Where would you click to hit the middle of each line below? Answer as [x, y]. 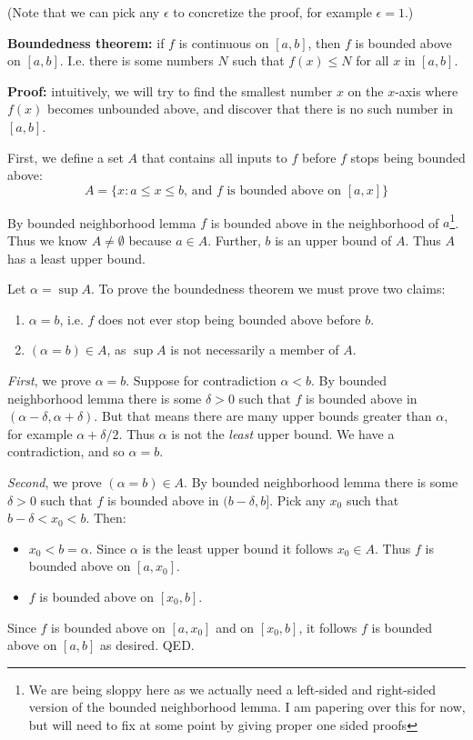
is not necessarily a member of [255, 350]
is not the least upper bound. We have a [283, 433]
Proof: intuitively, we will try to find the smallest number [170, 90]
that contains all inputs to [214, 157]
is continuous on [224, 42]
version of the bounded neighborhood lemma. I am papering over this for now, [247, 707]
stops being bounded [408, 157]
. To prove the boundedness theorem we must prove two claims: [268, 289]
